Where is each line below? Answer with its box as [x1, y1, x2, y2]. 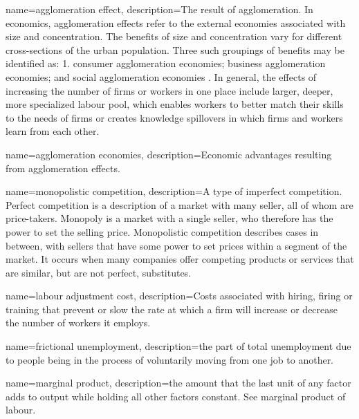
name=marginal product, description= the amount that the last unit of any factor [6, 375, 351, 390]
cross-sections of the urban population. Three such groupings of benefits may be [6, 42, 344, 57]
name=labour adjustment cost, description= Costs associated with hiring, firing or [6, 288, 353, 303]
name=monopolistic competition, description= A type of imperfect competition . [6, 184, 342, 198]
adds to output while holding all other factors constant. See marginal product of [6, 389, 346, 403]
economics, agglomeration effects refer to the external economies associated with [6, 15, 346, 30]
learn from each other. [6, 124, 100, 138]
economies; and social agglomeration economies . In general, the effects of [6, 69, 317, 84]
